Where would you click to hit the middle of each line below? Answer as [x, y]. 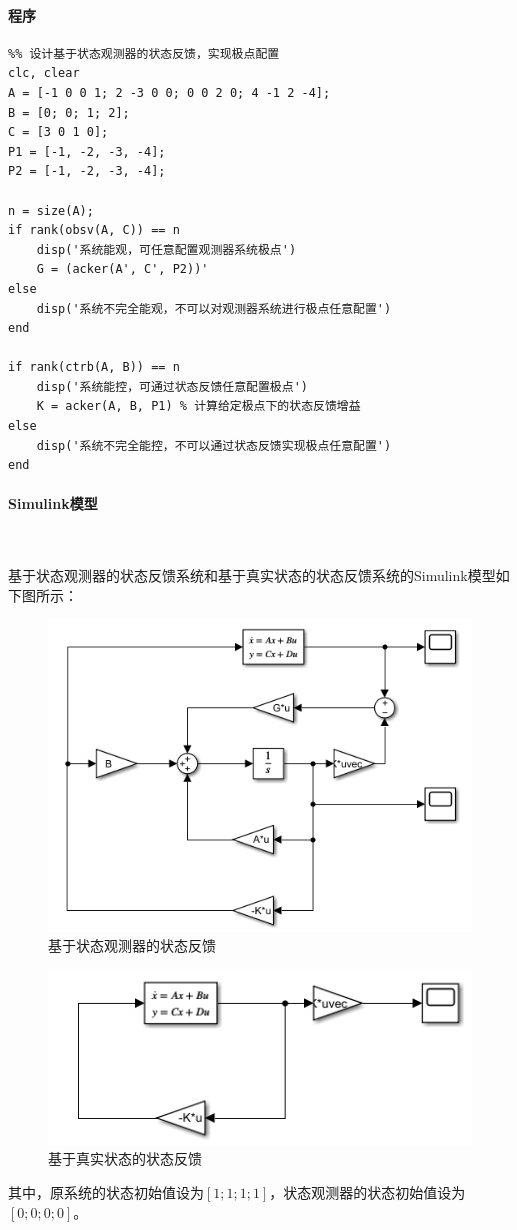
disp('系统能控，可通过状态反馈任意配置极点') [172, 386]
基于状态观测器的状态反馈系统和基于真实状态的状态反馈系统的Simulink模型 [252, 575]
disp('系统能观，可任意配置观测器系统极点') [166, 249]
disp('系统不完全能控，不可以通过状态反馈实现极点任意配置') [214, 445]
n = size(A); [51, 210]
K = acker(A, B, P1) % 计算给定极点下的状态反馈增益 [198, 406]
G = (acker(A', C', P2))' [122, 269]
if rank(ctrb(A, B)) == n [94, 367]
